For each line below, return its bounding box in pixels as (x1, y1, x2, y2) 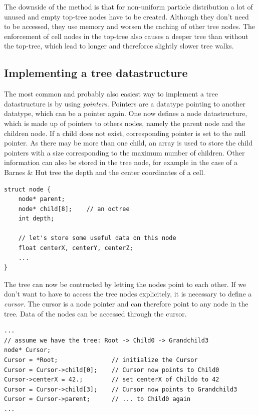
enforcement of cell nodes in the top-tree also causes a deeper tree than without (4, 30, 248, 41)
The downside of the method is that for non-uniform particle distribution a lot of (4, 1, 253, 11)
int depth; (18, 215, 55, 222)
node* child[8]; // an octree (18, 205, 130, 212)
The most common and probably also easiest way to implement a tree (4, 88, 218, 99)
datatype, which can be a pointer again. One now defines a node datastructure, (4, 108, 247, 118)
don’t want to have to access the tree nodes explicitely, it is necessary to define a (4, 288, 252, 299)
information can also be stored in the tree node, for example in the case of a (4, 157, 238, 167)
